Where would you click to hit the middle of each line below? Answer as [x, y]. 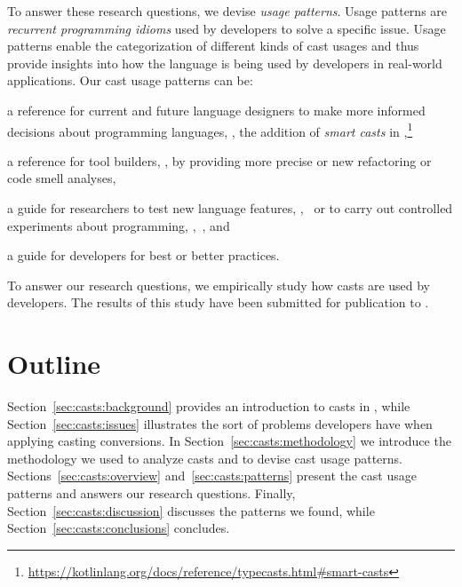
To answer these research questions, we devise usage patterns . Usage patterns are [227, 11]
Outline [54, 364]
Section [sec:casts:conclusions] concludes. [119, 528]
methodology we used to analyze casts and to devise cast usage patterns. [205, 458]
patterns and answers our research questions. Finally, [151, 493]
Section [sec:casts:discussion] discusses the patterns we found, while [191, 510]
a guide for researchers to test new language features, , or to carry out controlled [230, 208]
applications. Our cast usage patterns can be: [130, 80]
